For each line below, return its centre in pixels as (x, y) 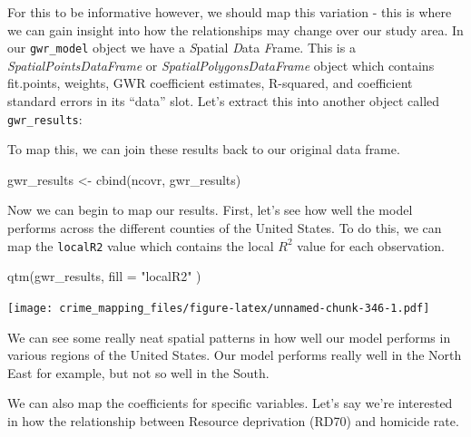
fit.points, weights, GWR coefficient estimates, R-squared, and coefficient (210, 83)
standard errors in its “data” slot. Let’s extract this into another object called (224, 101)
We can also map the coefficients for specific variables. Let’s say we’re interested (230, 403)
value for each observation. (371, 245)
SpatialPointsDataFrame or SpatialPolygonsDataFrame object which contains (221, 65)
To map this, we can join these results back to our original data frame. (204, 149)
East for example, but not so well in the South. (138, 372)
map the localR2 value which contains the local (141, 245)
